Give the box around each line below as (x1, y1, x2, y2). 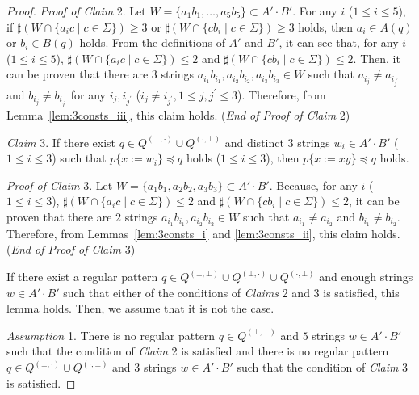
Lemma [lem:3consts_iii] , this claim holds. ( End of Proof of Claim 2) (6, 107, 350, 124)
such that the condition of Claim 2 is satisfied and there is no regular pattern (6, 342, 389, 359)
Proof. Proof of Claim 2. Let (6, 2, 146, 19)
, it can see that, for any (279, 34, 399, 51)
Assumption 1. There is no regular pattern (6, 326, 216, 343)
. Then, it (353, 49, 400, 66)
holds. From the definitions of (79, 34, 225, 51)
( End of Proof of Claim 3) (6, 241, 136, 258)
